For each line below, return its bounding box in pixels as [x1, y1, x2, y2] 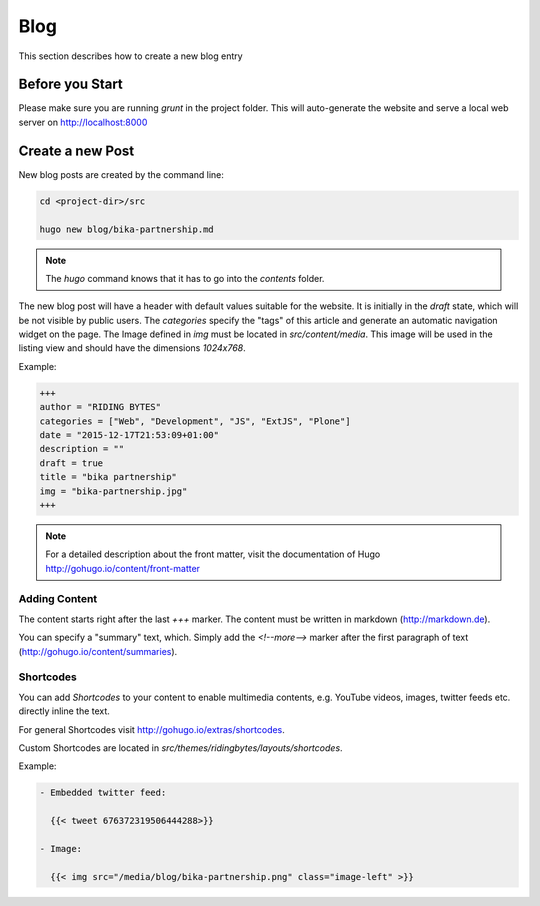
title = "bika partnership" [39, 471, 177, 483]
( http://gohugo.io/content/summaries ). [18, 645, 178, 657]
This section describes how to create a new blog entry [18, 50, 244, 62]
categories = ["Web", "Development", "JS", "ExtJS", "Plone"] [39, 415, 351, 427]
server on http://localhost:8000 [18, 116, 148, 128]
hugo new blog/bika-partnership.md [39, 223, 214, 235]
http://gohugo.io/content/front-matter [45, 562, 200, 574]
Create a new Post [18, 142, 135, 159]
